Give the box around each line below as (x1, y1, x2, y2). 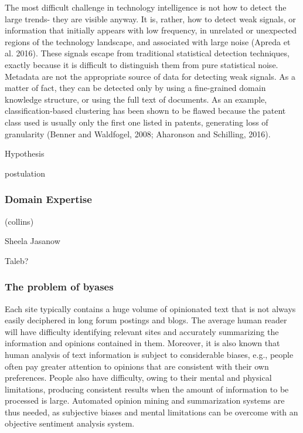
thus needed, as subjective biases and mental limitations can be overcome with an (5, 405, 298, 418)
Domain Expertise (5, 192, 92, 207)
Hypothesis (5, 147, 45, 160)
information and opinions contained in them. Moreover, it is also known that (5, 337, 280, 349)
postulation (5, 167, 45, 179)
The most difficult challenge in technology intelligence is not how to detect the (5, 1, 287, 13)
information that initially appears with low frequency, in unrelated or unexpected (5, 24, 297, 36)
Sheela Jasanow (5, 235, 60, 247)
